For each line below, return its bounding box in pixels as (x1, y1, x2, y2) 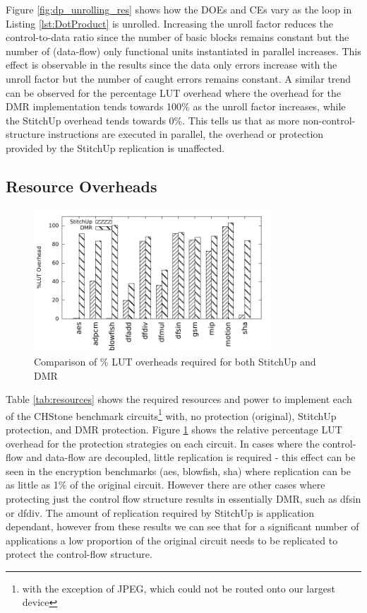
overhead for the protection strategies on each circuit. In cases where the (6, 436, 320, 450)
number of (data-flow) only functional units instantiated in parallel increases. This (6, 43, 361, 58)
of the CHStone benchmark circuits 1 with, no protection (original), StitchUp (6, 406, 337, 423)
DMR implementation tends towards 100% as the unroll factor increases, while (6, 99, 346, 114)
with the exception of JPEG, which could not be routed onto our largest (22, 580, 335, 595)
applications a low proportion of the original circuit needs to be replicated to (6, 532, 338, 547)
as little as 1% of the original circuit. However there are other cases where (6, 477, 325, 492)
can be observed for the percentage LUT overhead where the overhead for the (6, 85, 341, 100)
